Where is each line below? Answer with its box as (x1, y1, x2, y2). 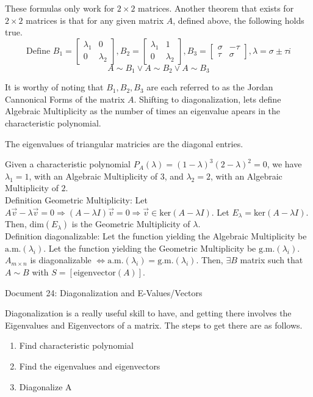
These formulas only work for (5, 2, 115, 14)
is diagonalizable (30, 253, 92, 266)
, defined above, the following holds (173, 13, 304, 26)
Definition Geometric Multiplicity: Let (5, 193, 148, 206)
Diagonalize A (19, 380, 72, 393)
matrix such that (240, 253, 303, 266)
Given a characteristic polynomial (5, 158, 131, 170)
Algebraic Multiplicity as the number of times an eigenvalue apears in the (5, 104, 281, 117)
